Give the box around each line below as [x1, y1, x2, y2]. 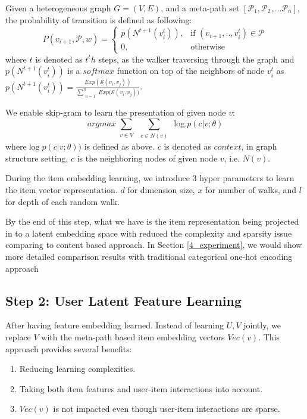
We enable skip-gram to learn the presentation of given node [5, 106, 226, 119]
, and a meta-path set [161, 2, 240, 14]
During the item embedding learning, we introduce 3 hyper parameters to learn [5, 172, 295, 184]
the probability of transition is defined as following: [5, 13, 192, 26]
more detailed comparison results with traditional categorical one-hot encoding [5, 250, 293, 262]
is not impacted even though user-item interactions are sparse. [53, 402, 280, 415]
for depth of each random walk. [5, 195, 120, 207]
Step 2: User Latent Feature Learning [5, 291, 242, 309]
